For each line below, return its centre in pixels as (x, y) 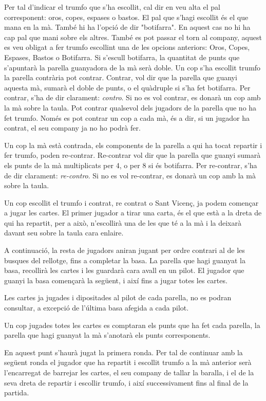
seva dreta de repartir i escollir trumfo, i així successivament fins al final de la (126, 382)
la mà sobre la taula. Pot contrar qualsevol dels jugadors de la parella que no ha (130, 107)
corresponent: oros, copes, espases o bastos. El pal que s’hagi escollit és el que (126, 17)
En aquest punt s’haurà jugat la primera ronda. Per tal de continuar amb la (123, 352)
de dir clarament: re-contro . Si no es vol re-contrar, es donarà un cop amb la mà (130, 175)
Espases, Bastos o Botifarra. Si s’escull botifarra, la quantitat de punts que (122, 57)
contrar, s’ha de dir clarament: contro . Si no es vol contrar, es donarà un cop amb (132, 97)
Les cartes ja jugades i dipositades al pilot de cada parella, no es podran (118, 297)
